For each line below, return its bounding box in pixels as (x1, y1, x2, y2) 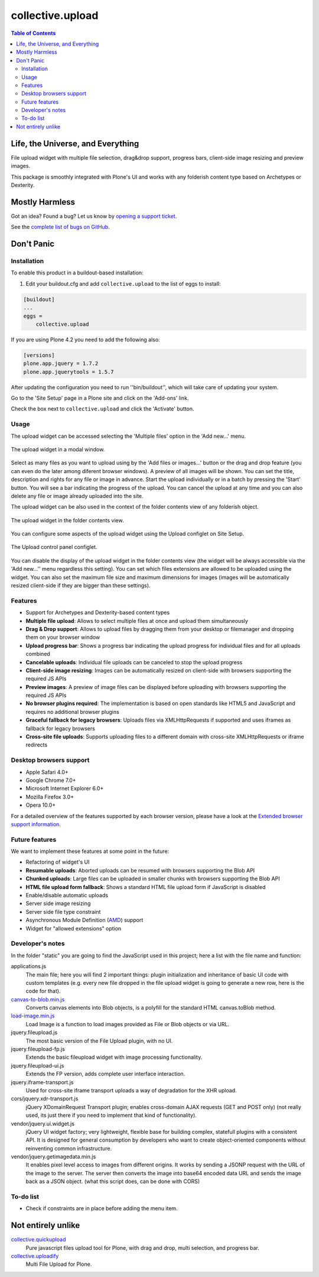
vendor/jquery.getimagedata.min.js (11, 1153, 96, 1160)
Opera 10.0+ (25, 801, 56, 809)
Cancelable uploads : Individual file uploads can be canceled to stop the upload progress (25, 658, 243, 665)
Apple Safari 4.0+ (25, 768, 69, 775)
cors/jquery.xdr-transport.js (11, 1095, 79, 1103)
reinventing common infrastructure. (25, 1145, 112, 1152)
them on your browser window (25, 633, 100, 641)
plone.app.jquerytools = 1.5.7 (23, 368, 115, 375)
